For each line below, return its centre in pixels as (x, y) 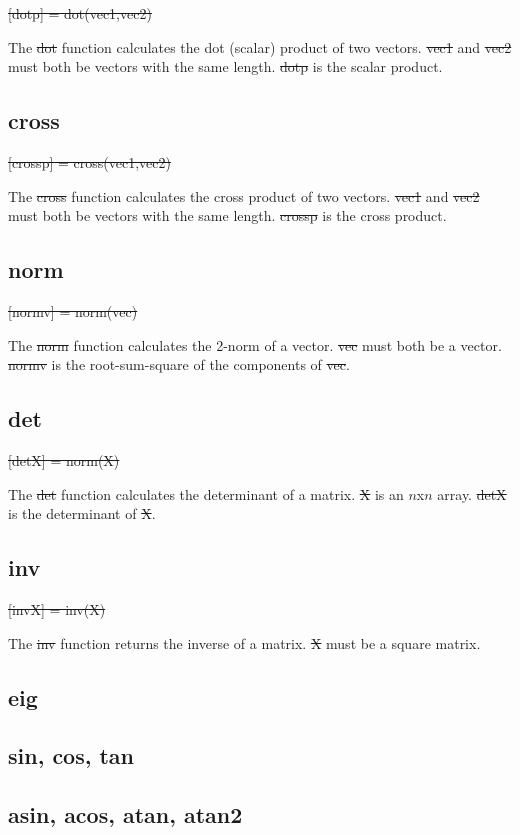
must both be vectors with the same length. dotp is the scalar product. (225, 66)
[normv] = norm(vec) (73, 310)
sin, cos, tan (71, 755)
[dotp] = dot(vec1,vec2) (80, 13)
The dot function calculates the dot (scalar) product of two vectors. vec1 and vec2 (260, 46)
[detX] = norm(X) (64, 459)
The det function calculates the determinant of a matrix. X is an (206, 493)
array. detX (472, 493)
